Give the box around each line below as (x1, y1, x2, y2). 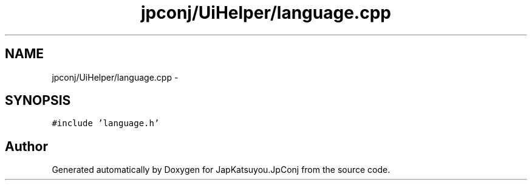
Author (5, 138, 48, 154)
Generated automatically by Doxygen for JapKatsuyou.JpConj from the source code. (52, 164, 390, 175)
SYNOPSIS (5, 93, 71, 109)
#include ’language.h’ (52, 118, 160, 129)
